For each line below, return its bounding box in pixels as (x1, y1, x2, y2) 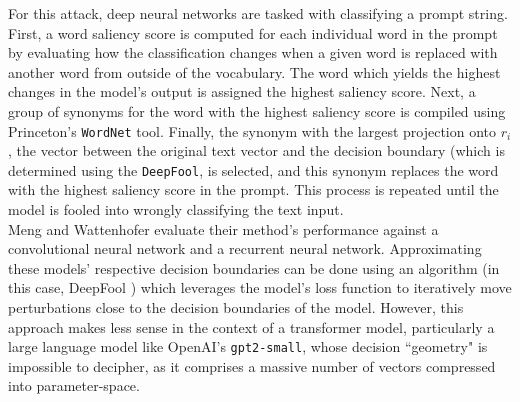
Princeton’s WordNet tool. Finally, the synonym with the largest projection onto (8, 120, 497, 141)
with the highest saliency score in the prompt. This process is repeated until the (8, 179, 499, 200)
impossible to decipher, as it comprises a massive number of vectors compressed (8, 355, 496, 376)
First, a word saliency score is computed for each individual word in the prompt (8, 22, 498, 43)
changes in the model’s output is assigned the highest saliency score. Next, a (8, 81, 476, 102)
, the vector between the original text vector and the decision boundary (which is (8, 140, 505, 161)
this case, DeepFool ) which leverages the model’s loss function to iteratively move (8, 277, 512, 298)
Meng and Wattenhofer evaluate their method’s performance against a (8, 218, 439, 239)
